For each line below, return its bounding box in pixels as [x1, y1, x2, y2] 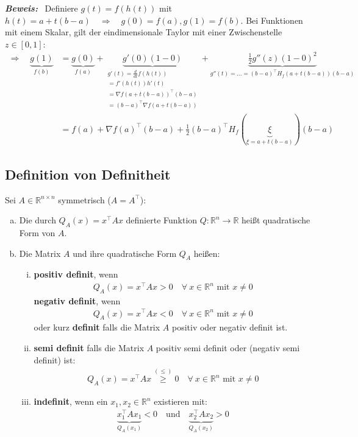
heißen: [193, 246, 220, 259]
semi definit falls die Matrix [34, 341, 145, 354]
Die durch [19, 214, 56, 226]
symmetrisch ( [58, 193, 111, 206]
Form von [19, 226, 55, 239]
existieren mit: [154, 395, 207, 408]
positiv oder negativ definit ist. [171, 321, 288, 334]
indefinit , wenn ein [34, 395, 108, 408]
